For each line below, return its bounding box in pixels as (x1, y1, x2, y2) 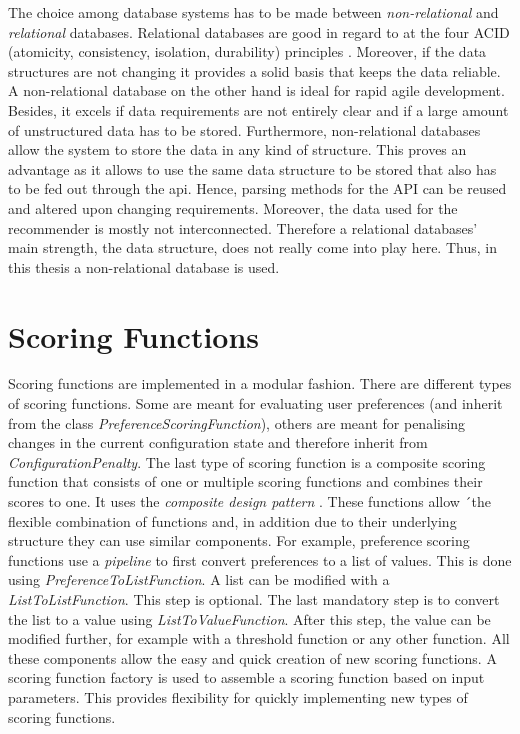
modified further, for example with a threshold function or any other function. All (8, 628, 510, 649)
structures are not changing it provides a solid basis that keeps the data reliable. (8, 60, 501, 81)
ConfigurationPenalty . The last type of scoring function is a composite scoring (8, 451, 486, 472)
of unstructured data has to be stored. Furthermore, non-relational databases (8, 119, 481, 140)
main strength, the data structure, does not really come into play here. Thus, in (8, 237, 497, 258)
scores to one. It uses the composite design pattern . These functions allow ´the (8, 491, 492, 511)
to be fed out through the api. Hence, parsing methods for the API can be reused (8, 178, 507, 199)
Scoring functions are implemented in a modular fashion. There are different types (8, 373, 512, 394)
